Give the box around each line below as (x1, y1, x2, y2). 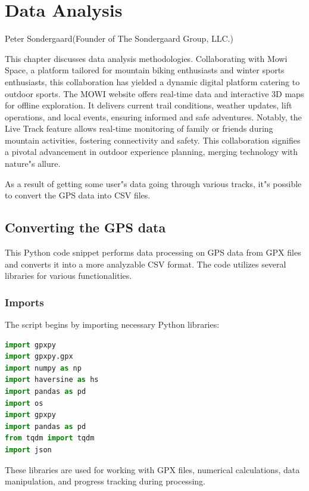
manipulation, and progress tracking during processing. (5, 475, 205, 487)
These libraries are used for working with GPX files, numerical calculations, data (5, 463, 300, 476)
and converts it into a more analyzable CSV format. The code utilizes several (5, 257, 286, 270)
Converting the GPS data (5, 218, 166, 237)
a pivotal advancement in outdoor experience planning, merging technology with (5, 145, 298, 158)
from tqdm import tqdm (5, 434, 95, 443)
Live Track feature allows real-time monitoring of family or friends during (5, 122, 273, 135)
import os (5, 399, 43, 408)
